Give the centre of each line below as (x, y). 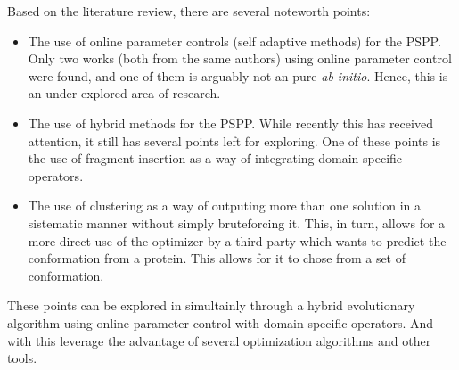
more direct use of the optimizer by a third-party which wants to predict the (237, 240)
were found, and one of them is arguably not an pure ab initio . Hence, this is (238, 75)
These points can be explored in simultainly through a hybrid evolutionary (211, 305)
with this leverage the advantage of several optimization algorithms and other (219, 340)
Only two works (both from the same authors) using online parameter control (240, 58)
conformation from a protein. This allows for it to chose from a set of (217, 258)
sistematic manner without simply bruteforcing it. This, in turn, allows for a (237, 222)
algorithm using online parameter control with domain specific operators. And (221, 322)
